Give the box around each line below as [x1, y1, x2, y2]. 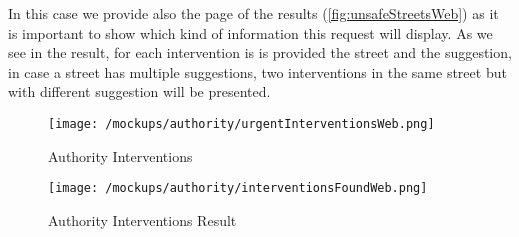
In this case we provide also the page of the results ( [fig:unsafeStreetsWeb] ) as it [8, 3, 499, 23]
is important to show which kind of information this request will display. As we [8, 22, 493, 43]
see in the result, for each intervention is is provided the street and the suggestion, [8, 42, 512, 63]
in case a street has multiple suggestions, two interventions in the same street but [8, 61, 507, 82]
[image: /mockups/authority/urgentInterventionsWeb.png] [48, 116, 435, 131]
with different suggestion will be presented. [8, 81, 271, 102]
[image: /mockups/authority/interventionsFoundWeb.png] [48, 181, 428, 196]
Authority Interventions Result [48, 209, 237, 230]
